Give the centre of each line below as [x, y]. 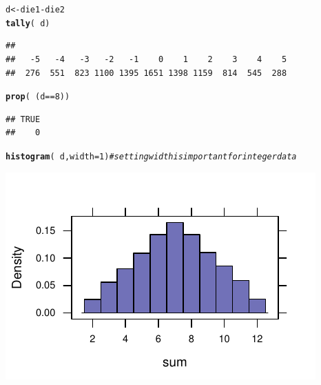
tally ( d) [28, 23]
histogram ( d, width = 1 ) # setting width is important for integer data [151, 156]
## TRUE [23, 119]
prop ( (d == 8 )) [38, 97]
